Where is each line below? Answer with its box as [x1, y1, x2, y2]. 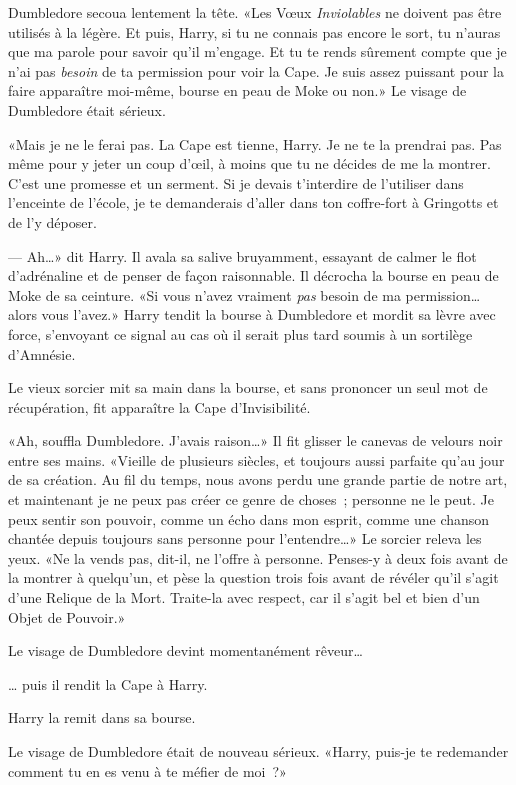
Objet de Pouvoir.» [8, 606, 126, 627]
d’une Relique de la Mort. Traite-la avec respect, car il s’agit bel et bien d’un [8, 587, 480, 608]
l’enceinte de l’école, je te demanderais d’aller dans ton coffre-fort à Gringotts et [8, 192, 499, 213]
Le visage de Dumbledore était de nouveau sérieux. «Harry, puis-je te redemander [8, 741, 509, 761]
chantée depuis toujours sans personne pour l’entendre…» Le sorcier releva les [8, 528, 482, 549]
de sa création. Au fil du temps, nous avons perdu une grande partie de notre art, [8, 469, 508, 490]
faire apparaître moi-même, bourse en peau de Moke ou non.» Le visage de [8, 80, 467, 101]
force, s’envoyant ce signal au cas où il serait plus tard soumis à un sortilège [8, 323, 473, 344]
